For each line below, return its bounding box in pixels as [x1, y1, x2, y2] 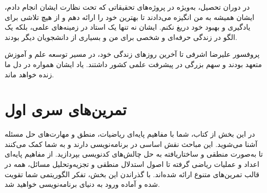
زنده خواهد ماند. [5, 69, 54, 79]
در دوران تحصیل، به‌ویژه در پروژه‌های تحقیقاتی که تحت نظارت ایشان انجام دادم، [5, 2, 250, 12]
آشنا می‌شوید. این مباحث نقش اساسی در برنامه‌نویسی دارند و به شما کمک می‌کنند [5, 138, 258, 149]
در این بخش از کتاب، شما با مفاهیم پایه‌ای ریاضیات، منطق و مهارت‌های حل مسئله [5, 128, 255, 139]
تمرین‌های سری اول [5, 99, 127, 120]
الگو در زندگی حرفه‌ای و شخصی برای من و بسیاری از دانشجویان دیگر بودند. [5, 31, 237, 42]
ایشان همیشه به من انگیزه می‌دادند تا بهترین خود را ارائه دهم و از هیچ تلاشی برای [5, 11, 255, 22]
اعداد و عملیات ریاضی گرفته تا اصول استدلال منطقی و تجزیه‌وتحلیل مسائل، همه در [5, 159, 260, 169]
